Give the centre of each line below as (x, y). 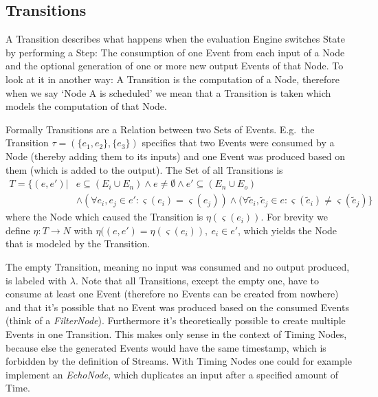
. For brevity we (294, 217)
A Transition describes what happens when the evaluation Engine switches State (175, 39)
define (18, 230)
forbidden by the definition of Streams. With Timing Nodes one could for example (179, 361)
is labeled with (36, 280)
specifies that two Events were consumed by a (238, 143)
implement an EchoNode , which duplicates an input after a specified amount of (172, 374)
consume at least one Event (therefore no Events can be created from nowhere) (172, 294)
